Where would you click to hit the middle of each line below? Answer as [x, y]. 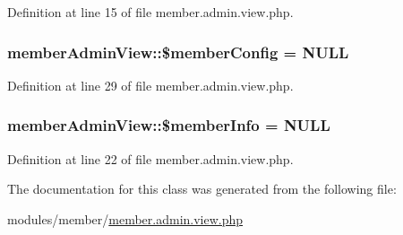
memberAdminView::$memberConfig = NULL [178, 52]
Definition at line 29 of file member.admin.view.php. [150, 85]
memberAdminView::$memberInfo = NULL [169, 125]
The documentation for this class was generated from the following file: [202, 189]
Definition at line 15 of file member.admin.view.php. [150, 12]
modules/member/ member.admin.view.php [125, 218]
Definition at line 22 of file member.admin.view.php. [150, 158]
